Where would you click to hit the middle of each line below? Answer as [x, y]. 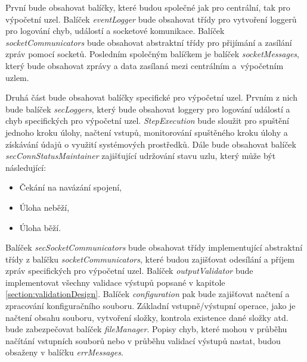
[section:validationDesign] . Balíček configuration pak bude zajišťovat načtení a [148, 294]
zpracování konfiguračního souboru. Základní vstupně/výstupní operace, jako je [151, 306]
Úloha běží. [40, 227]
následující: [26, 167]
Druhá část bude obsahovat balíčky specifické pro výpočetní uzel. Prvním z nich [151, 97]
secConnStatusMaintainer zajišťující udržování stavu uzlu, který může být [141, 156]
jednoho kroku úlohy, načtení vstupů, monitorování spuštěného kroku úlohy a [147, 132]
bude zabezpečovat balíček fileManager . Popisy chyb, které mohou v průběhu [146, 329]
